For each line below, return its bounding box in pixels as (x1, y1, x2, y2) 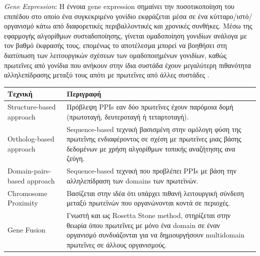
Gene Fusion (7, 224, 45, 235)
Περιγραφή (66, 88, 101, 99)
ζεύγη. (66, 153, 85, 163)
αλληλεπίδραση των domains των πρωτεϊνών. (66, 175, 198, 185)
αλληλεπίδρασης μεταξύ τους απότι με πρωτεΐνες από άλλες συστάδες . (4, 69, 209, 80)
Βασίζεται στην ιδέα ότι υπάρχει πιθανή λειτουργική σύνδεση (66, 187, 244, 198)
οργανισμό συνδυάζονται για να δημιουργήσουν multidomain (66, 229, 244, 240)
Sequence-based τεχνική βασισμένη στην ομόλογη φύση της (66, 123, 241, 134)
